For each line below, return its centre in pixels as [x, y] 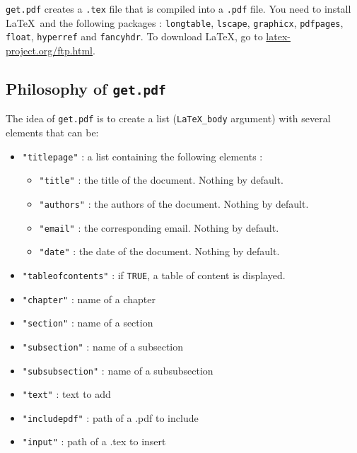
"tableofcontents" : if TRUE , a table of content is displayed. [154, 275]
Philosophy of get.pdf [86, 88]
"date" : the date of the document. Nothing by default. [159, 251]
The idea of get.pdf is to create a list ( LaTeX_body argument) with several [168, 118]
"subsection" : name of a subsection [103, 346]
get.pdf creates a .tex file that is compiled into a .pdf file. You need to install [178, 8]
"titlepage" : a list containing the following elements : [142, 156]
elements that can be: [52, 132]
